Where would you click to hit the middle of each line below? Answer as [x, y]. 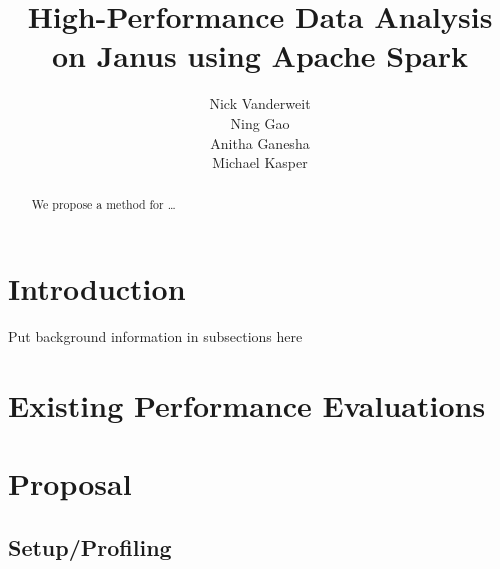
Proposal [70, 483]
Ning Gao [260, 122]
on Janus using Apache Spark [260, 55]
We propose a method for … [103, 204]
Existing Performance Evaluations [247, 404]
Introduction [97, 288]
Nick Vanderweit [260, 103]
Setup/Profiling [90, 546]
